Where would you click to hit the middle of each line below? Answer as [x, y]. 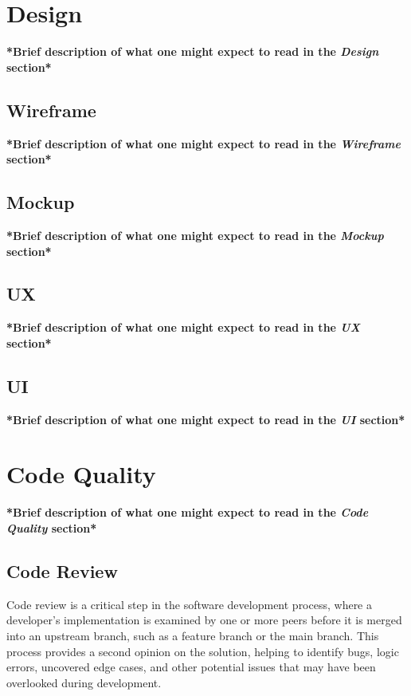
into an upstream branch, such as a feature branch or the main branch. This [193, 635]
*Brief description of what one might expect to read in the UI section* [206, 419]
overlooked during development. [84, 682]
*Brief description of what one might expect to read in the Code [188, 512]
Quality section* [52, 528]
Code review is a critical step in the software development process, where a [190, 604]
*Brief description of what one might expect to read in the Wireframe [204, 143]
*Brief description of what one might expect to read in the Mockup [195, 235]
